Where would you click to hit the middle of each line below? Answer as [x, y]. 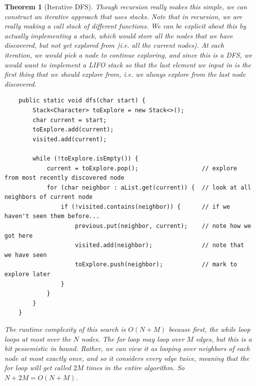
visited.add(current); [70, 139]
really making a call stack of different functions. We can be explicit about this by [125, 26]
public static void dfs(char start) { [82, 101]
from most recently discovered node [64, 178]
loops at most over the [38, 338]
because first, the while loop [209, 329]
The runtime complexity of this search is [65, 329]
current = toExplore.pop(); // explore [142, 168]
